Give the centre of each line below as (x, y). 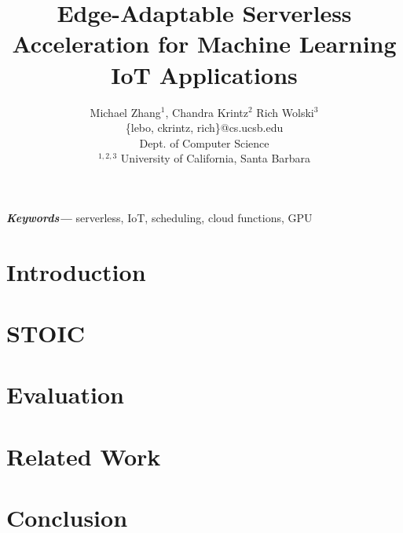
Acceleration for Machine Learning (204, 44)
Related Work (84, 456)
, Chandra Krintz (207, 112)
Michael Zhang (125, 112)
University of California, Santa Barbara (216, 158)
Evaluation (65, 394)
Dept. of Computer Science (204, 142)
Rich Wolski (285, 112)
